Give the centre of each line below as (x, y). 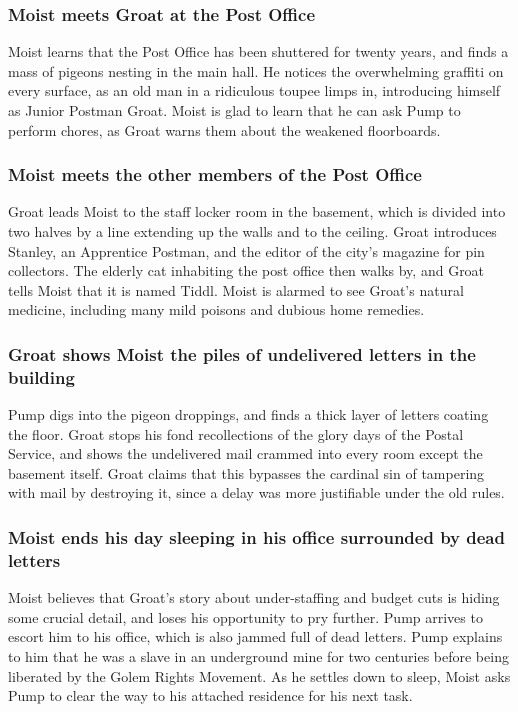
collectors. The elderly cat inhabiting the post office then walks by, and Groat (246, 270)
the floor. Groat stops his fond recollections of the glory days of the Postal (236, 433)
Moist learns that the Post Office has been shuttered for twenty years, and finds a (258, 51)
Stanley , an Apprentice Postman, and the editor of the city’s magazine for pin (246, 250)
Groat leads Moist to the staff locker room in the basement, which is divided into (257, 211)
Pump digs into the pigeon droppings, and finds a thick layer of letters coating (248, 414)
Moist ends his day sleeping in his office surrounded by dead (256, 537)
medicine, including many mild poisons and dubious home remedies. (216, 309)
